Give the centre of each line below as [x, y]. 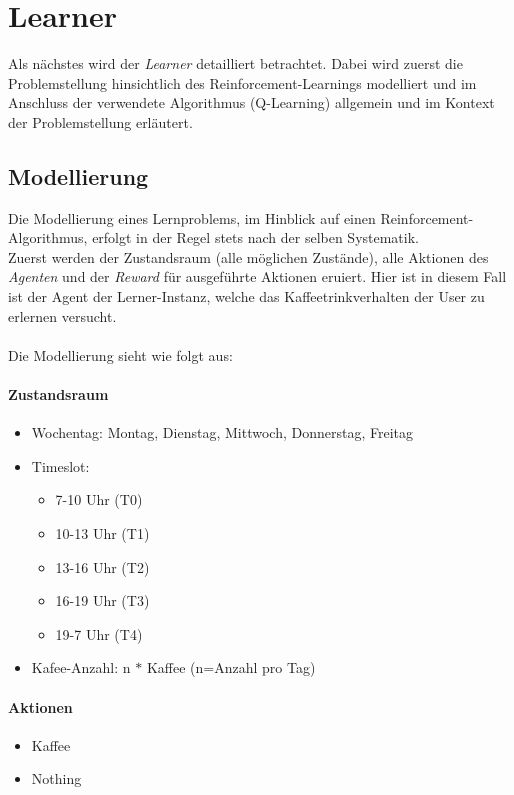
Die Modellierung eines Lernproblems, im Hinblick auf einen [192, 217]
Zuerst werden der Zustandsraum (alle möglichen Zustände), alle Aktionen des [248, 256]
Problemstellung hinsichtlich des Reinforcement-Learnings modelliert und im [242, 82]
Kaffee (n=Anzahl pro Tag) [231, 667]
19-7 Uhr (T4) [99, 633]
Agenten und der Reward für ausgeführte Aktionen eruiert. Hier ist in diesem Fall [257, 276]
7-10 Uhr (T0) [99, 499]
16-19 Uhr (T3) [102, 600]
